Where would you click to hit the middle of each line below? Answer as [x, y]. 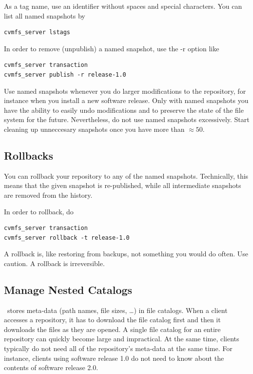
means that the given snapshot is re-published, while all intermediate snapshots [123, 185]
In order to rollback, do [39, 211]
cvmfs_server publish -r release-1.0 [65, 74]
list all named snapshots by [45, 15]
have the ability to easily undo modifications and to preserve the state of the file [124, 110]
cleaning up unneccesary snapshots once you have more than [94, 129]
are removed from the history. [48, 195]
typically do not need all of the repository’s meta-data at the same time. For [118, 348]
